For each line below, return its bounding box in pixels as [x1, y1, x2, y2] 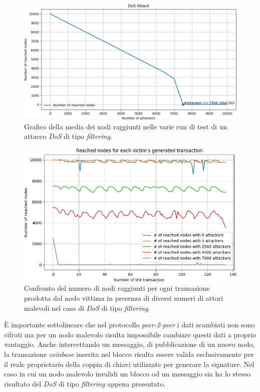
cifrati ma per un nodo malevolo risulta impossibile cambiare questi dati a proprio [4, 329, 256, 339]
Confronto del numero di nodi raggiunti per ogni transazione [24, 283, 210, 293]
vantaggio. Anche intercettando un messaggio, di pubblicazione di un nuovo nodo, [4, 339, 255, 349]
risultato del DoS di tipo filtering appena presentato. [4, 378, 166, 388]
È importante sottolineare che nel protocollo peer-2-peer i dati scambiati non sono [4, 319, 255, 330]
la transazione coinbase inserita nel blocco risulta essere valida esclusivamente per [4, 348, 254, 359]
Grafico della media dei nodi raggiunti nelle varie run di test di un [24, 121, 227, 131]
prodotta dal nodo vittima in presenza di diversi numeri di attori [24, 292, 223, 303]
